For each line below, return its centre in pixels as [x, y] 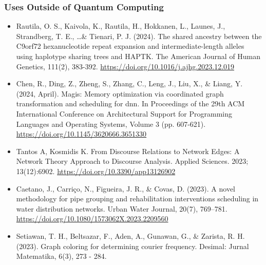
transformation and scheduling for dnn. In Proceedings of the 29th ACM [130, 103]
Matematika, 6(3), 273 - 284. [61, 256]
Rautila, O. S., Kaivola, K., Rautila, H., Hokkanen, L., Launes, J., [121, 26]
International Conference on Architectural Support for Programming [124, 113]
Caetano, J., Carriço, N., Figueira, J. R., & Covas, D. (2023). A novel [126, 188]
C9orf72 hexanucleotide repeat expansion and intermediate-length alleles [130, 46]
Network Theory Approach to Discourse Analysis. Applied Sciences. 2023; [132, 161]
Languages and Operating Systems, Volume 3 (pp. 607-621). [111, 124]
